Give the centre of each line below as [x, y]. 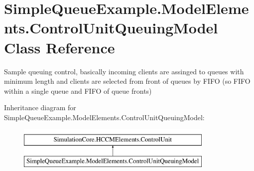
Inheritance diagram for [40, 107]
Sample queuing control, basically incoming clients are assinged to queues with [124, 71]
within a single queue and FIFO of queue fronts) [78, 90]
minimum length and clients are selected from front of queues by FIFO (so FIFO [127, 81]
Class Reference [60, 47]
